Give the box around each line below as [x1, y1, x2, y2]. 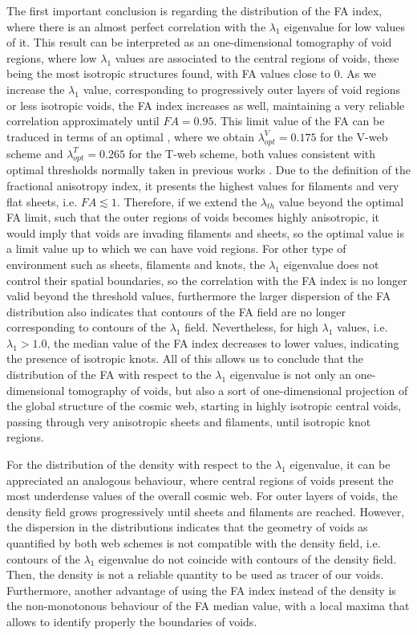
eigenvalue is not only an [229, 366, 352, 383]
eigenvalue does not [283, 255, 379, 272]
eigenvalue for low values [284, 18, 405, 35]
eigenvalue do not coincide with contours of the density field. [99, 550, 397, 567]
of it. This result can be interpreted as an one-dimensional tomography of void [6, 34, 392, 51]
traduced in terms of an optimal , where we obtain [6, 128, 254, 145]
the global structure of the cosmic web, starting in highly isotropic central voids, [6, 397, 402, 414]
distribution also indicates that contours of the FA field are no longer [6, 303, 346, 320]
